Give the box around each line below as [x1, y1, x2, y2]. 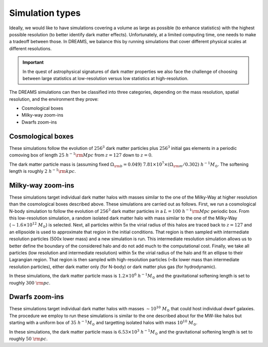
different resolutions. [9, 45, 52, 52]
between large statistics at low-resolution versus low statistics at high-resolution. [22, 75, 189, 81]
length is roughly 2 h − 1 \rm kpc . [9, 168, 76, 174]
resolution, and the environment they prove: [9, 96, 99, 102]
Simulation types [9, 7, 81, 18]
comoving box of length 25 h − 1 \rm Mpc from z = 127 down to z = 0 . [9, 151, 153, 158]
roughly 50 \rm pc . [9, 336, 48, 342]
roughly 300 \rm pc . [9, 279, 51, 285]
